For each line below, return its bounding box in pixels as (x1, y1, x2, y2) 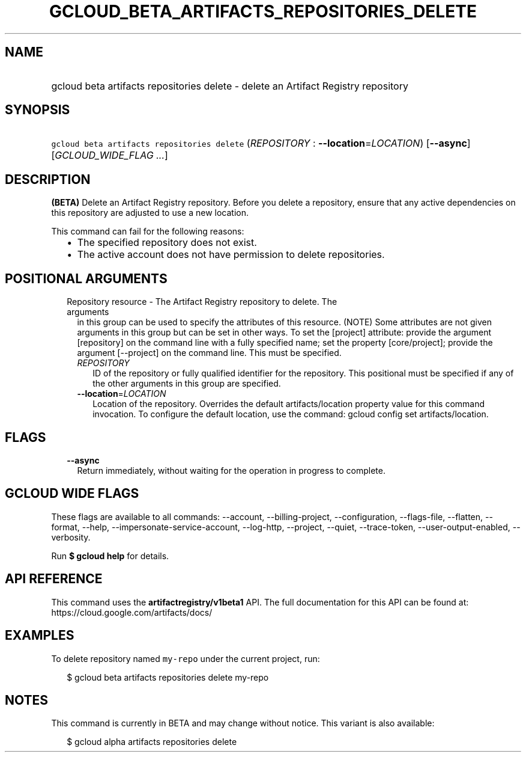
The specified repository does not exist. (77, 236, 257, 249)
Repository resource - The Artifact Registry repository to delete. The (67, 296, 337, 307)
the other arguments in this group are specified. (92, 378, 281, 389)
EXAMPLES (5, 628, 74, 643)
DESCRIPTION (5, 171, 91, 187)
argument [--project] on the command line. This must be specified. (77, 348, 342, 358)
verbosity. (51, 532, 91, 542)
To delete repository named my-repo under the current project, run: (51, 653, 320, 664)
